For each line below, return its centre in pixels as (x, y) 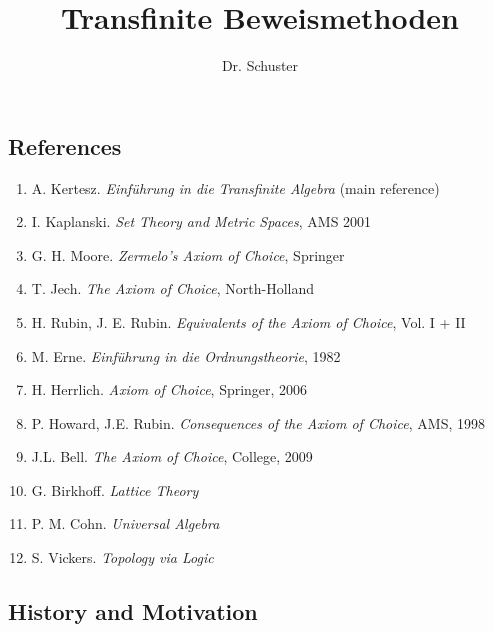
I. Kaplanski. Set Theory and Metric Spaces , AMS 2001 (201, 221)
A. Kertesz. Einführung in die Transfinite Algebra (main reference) (235, 187)
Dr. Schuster (260, 65)
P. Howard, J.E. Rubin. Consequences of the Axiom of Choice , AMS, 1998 (258, 422)
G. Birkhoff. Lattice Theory (115, 489)
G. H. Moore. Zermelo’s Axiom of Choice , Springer (188, 254)
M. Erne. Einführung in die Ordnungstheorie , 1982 (186, 355)
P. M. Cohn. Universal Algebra (125, 523)
